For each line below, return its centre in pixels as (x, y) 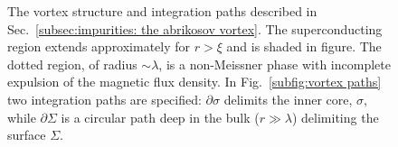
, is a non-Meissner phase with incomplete (275, 64)
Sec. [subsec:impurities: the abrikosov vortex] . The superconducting (195, 28)
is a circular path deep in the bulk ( (160, 117)
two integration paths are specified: (104, 99)
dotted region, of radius (72, 64)
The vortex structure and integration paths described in (162, 11)
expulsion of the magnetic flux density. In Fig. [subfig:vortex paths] (194, 82)
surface (27, 135)
